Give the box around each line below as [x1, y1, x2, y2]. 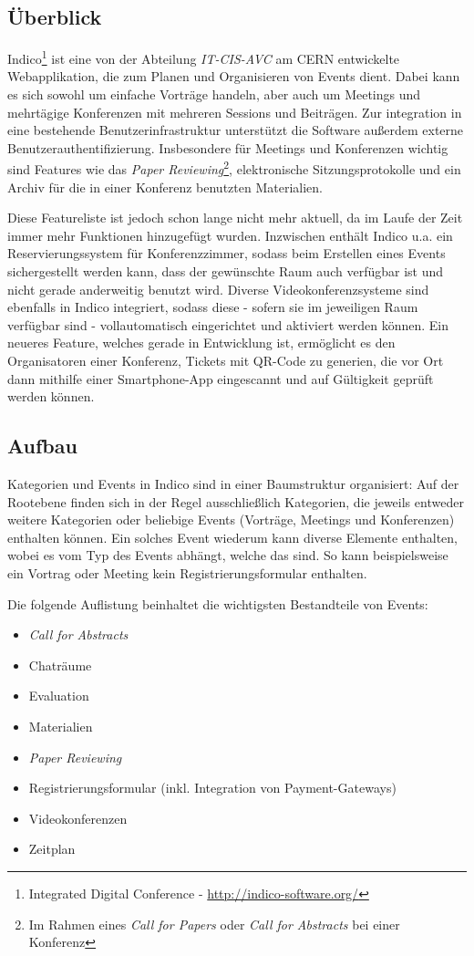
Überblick [7, 3, 102, 31]
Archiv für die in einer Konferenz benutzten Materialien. [7, 177, 323, 196]
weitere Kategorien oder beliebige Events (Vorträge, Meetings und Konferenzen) [7, 510, 455, 529]
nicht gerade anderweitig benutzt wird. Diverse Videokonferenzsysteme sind [7, 279, 429, 298]
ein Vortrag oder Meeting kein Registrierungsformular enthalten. [7, 563, 367, 582]
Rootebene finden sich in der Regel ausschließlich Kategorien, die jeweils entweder [7, 492, 464, 511]
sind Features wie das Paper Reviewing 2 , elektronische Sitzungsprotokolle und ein [7, 157, 461, 179]
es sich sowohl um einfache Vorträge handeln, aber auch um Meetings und [7, 85, 421, 104]
